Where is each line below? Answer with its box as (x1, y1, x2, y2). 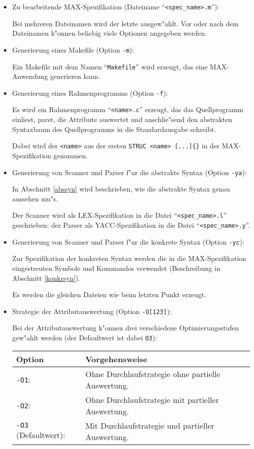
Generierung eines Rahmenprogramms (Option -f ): (12, 87, 168, 98)
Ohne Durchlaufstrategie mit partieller (85, 393, 219, 405)
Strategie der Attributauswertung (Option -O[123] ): (12, 306, 172, 316)
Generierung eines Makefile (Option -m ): (12, 44, 134, 55)
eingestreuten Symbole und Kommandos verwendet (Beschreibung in (12, 262, 220, 273)
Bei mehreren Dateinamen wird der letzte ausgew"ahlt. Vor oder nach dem (12, 18, 239, 28)
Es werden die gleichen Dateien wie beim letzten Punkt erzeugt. (12, 289, 206, 300)
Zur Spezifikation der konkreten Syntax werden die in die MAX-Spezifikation (12, 253, 247, 263)
